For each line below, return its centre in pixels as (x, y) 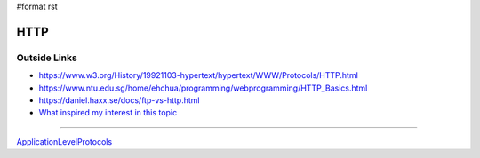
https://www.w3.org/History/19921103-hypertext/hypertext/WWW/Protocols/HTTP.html (199, 75)
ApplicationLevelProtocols (64, 141)
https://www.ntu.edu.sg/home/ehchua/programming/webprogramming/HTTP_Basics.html (203, 88)
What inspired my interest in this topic (108, 113)
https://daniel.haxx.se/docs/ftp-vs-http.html (119, 100)
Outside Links (47, 58)
